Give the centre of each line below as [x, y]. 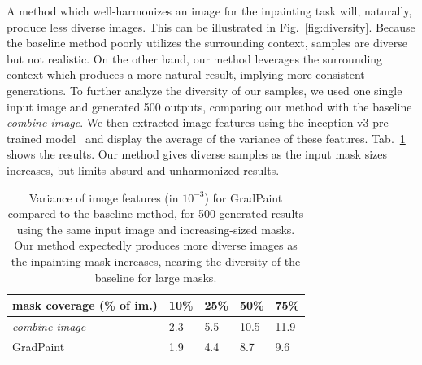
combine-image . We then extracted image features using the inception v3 [188, 122]
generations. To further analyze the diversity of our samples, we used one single [204, 90]
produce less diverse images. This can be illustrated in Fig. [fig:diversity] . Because [211, 26]
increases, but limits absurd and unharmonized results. [143, 169]
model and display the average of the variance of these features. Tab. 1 [226, 138]
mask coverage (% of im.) [85, 305]
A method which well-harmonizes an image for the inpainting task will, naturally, [209, 11]
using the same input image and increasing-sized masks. [156, 229]
